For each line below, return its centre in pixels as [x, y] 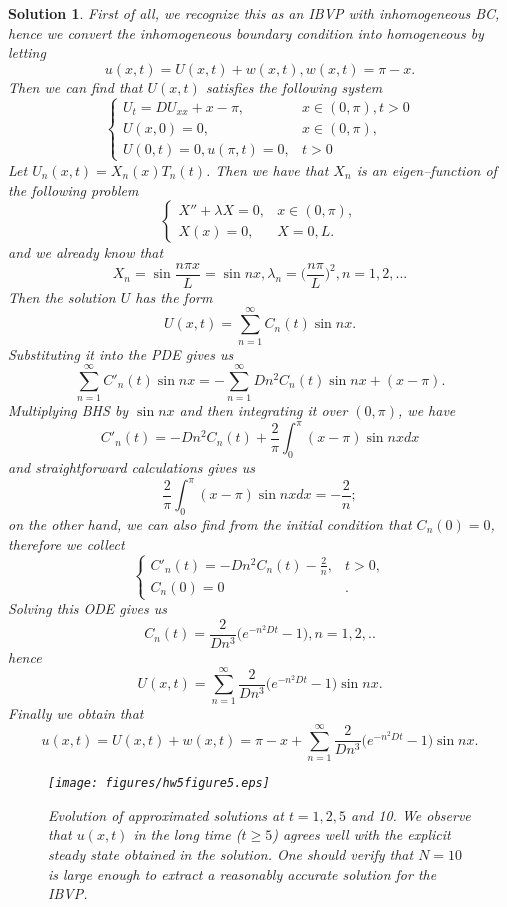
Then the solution [62, 296]
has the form [174, 296]
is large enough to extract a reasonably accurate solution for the [242, 873]
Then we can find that [75, 86]
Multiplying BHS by [68, 410]
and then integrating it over [263, 410]
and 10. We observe [411, 814]
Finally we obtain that [76, 713]
